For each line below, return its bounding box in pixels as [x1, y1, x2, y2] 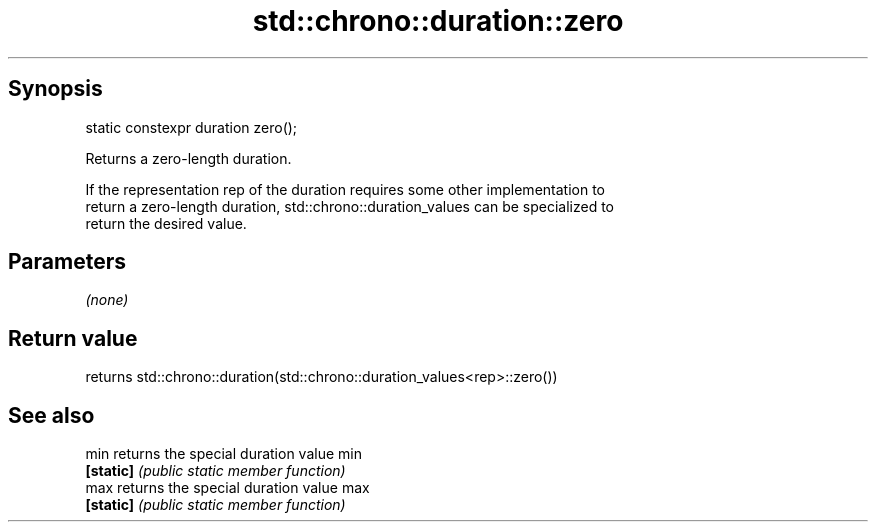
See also [8, 402, 95, 428]
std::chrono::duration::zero [252, 4, 624, 38]
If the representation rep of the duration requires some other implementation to [85, 180, 605, 198]
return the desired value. [85, 214, 247, 232]
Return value [8, 325, 138, 351]
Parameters [8, 249, 126, 275]
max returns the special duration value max [85, 479, 370, 497]
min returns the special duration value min [85, 445, 362, 463]
